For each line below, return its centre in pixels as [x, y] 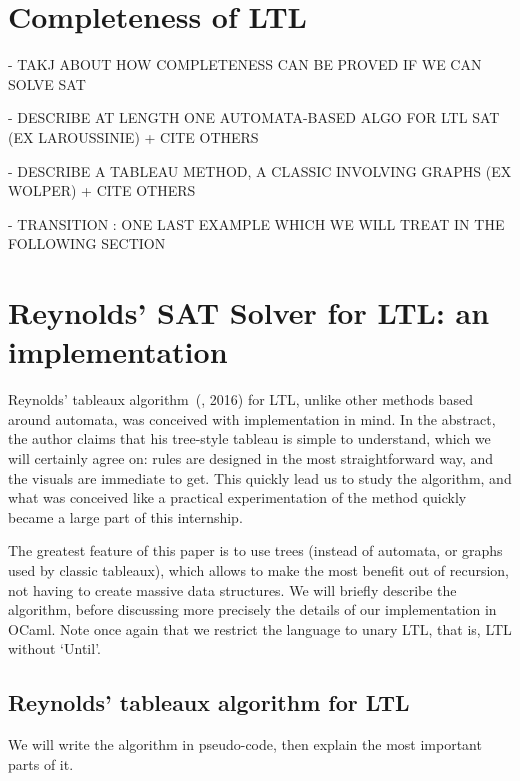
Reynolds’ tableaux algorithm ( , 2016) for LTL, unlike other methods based [240, 399]
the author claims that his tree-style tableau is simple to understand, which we [249, 438]
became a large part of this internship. [125, 516]
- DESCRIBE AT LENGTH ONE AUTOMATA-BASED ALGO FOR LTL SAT [254, 117]
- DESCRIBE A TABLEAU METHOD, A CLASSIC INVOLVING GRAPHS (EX [260, 170]
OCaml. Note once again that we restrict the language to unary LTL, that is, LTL [260, 628]
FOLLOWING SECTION [87, 243]
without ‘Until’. [54, 648]
